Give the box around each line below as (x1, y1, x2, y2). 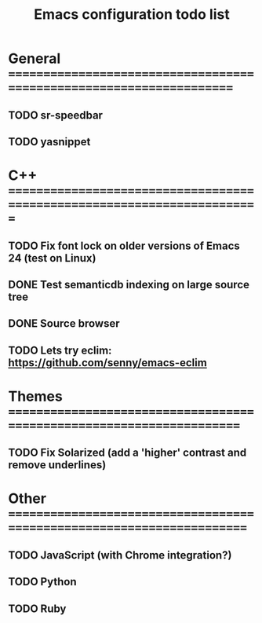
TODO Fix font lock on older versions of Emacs (8, 239, 241, 252)
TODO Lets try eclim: (8, 343, 112, 357)
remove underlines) (8, 458, 107, 472)
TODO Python (8, 575, 77, 588)
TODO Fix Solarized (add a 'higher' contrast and (8, 446, 247, 460)
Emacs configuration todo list (34, 5, 230, 24)
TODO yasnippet (8, 135, 91, 148)
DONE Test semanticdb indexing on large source (8, 277, 249, 291)
